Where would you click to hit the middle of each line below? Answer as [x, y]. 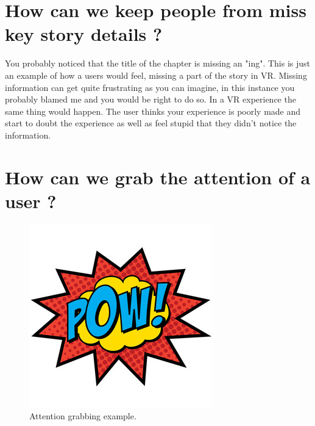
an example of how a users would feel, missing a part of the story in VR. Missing [156, 75]
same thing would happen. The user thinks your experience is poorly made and [153, 111]
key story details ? [84, 34]
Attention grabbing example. [83, 416]
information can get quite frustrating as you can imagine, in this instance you [150, 87]
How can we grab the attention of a [158, 177]
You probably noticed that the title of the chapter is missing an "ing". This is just [158, 63]
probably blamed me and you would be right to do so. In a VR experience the [150, 99]
